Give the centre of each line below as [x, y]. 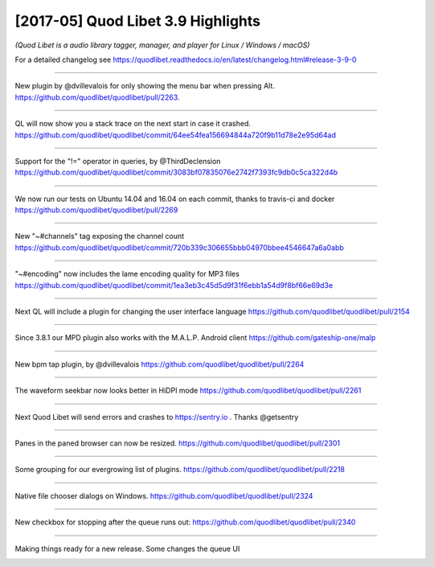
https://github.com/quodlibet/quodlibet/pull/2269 [96, 210]
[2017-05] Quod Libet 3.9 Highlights [138, 21]
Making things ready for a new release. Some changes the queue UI [127, 549]
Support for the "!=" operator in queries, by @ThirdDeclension [118, 161]
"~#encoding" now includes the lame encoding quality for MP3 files [127, 274]
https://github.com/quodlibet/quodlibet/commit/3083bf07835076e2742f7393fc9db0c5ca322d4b [176, 172]
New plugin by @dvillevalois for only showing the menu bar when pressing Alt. [145, 86]
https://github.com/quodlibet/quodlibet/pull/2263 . [97, 97]
